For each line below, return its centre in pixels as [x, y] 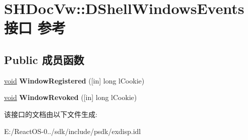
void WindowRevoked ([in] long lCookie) [71, 97]
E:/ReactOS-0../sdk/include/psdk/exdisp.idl [73, 131]
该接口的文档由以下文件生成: [51, 114]
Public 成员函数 [44, 59]
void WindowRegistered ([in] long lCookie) [74, 80]
